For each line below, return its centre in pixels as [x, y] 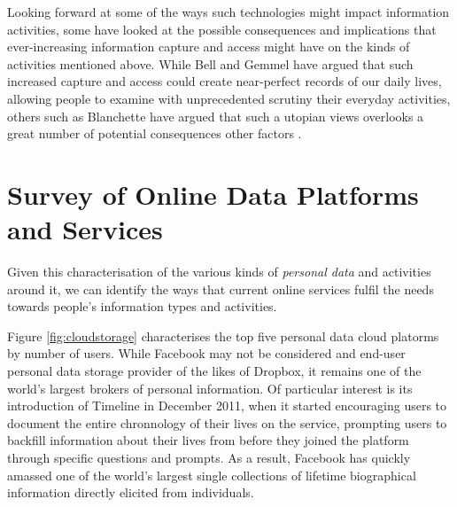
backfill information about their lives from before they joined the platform [208, 440]
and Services [85, 229]
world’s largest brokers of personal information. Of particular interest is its [210, 388]
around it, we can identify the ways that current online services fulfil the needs [221, 289]
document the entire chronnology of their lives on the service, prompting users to [227, 422]
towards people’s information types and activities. [142, 306]
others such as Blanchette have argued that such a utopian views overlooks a [216, 116]
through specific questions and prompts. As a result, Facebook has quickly [209, 457]
